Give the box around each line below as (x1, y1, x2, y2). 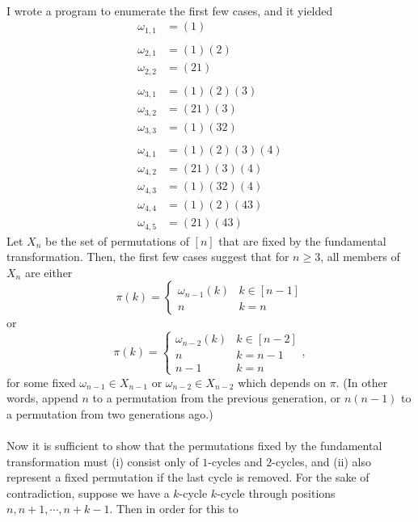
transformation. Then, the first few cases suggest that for (6, 248, 289, 265)
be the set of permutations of (45, 232, 189, 249)
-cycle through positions (217, 484, 336, 501)
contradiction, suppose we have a (6, 484, 170, 501)
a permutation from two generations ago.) (6, 405, 213, 422)
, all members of (320, 248, 400, 265)
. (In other (336, 373, 388, 390)
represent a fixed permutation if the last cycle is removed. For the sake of (6, 469, 369, 486)
